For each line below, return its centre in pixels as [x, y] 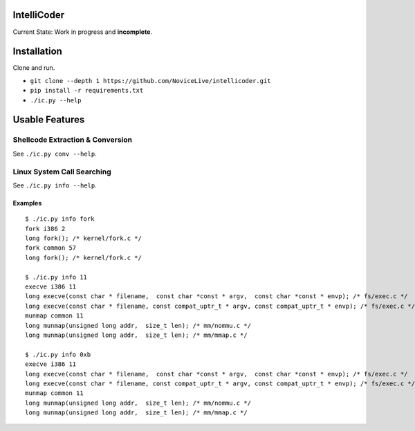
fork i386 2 [45, 229]
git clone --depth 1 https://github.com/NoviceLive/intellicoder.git [150, 81]
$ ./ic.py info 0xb [58, 354]
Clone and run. [34, 68]
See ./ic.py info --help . [55, 185]
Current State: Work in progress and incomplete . [82, 32]
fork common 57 [51, 248]
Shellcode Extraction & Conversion [73, 140]
